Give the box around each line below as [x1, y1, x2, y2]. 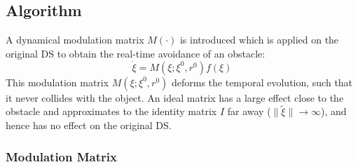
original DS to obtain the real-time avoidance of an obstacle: [6, 46, 266, 60]
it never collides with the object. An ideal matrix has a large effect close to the [6, 90, 344, 105]
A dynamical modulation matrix [6, 32, 144, 47]
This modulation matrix [6, 74, 109, 89]
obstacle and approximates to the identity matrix [6, 104, 217, 119]
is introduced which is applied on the [179, 32, 339, 47]
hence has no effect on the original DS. [6, 118, 172, 133]
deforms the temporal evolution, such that [171, 74, 353, 89]
